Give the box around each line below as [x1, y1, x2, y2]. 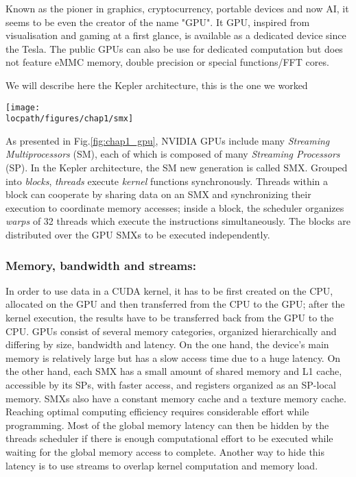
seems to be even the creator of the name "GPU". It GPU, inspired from [5, 14, 310, 29]
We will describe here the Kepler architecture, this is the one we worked [5, 77, 308, 92]
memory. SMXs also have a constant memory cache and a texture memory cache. [5, 391, 346, 405]
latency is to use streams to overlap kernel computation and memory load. [5, 458, 318, 472]
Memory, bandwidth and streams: [5, 256, 196, 273]
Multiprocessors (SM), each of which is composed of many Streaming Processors [5, 147, 340, 161]
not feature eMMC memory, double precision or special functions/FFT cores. [5, 55, 329, 69]
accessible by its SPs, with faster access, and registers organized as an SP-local [5, 378, 336, 391]
